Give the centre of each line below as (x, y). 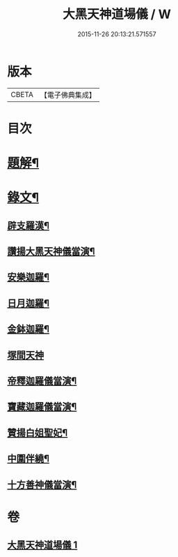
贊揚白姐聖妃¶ (38, 432)
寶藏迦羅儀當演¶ (42, 407)
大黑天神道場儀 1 (42, 545)
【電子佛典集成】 (68, 95)
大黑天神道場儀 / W (117, 14)
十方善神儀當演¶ (42, 485)
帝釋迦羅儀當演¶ (42, 381)
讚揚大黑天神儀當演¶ (51, 252)
